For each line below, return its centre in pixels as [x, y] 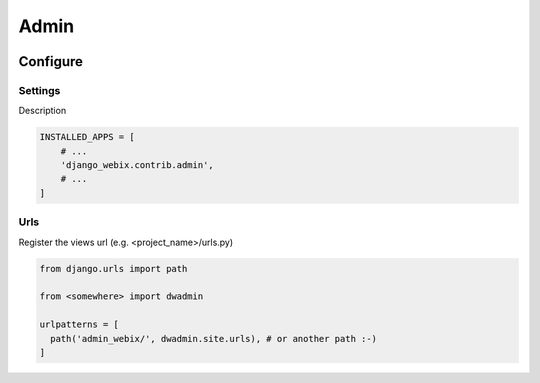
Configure [51, 61]
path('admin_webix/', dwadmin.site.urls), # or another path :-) [214, 338]
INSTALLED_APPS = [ [87, 137]
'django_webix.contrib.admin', [137, 165]
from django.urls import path [113, 268]
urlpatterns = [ [79, 324]
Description [42, 111]
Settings [39, 90]
